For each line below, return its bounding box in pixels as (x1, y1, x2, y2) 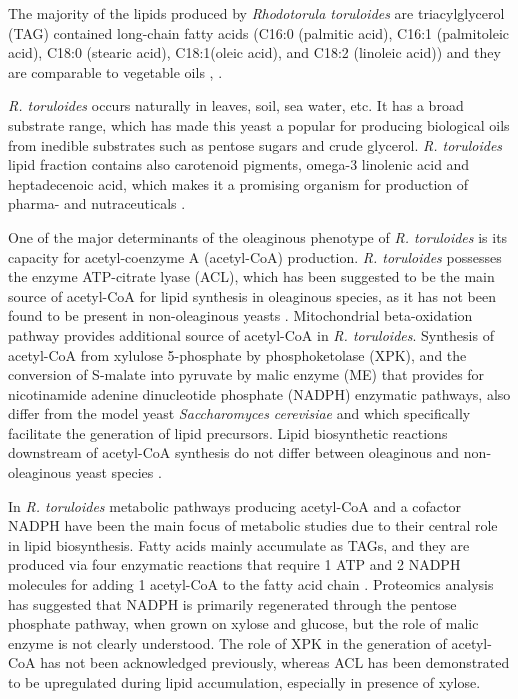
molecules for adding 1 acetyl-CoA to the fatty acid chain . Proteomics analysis (8, 574, 494, 595)
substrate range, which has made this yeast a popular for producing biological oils (8, 114, 510, 135)
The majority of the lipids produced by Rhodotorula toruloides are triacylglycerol (8, 3, 505, 23)
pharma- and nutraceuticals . (8, 193, 186, 214)
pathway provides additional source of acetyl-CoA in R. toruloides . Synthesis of (8, 324, 494, 345)
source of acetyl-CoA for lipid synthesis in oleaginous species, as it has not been (8, 285, 497, 306)
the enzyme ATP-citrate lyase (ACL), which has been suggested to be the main (8, 266, 495, 287)
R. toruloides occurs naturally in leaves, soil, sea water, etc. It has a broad (8, 95, 464, 116)
